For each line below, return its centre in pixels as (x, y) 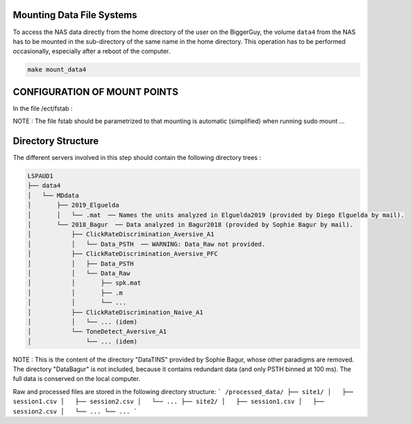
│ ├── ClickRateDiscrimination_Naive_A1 (116, 312)
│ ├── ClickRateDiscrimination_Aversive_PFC (123, 254)
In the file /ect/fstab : (43, 108)
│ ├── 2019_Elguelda (73, 205)
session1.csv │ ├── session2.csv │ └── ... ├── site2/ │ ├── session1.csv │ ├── (168, 402)
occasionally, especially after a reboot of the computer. (92, 51)
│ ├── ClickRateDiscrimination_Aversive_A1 (121, 234)
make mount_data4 (57, 70)
